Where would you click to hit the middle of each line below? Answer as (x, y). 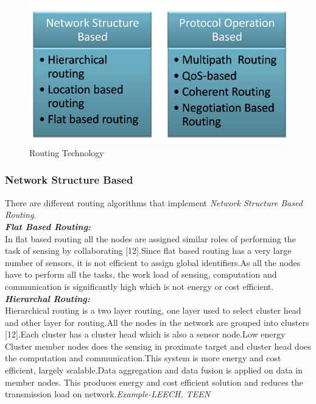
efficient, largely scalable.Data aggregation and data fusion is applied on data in (154, 370)
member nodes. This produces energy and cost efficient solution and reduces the (154, 382)
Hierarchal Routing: (47, 298)
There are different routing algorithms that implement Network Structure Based (154, 202)
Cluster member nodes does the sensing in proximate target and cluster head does (158, 346)
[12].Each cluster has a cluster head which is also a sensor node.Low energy (145, 334)
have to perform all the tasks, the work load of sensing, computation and (141, 274)
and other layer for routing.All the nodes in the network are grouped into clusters (157, 322)
